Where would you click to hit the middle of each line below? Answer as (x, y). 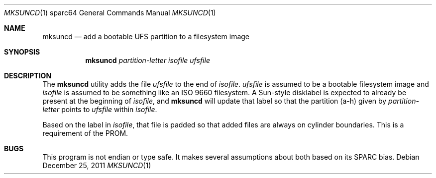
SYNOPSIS (22, 52)
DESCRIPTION (28, 76)
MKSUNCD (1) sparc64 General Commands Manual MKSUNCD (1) (110, 13)
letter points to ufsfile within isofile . (100, 109)
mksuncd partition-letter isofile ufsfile (148, 60)
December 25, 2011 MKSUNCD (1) (97, 165)
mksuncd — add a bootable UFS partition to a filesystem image (146, 36)
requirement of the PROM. (85, 133)
